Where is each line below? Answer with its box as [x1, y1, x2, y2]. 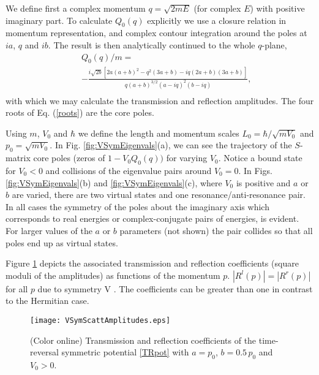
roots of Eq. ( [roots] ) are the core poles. [6, 106, 154, 119]
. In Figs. [238, 164, 272, 177]
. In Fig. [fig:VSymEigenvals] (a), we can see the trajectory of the [50, 138, 292, 151]
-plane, [261, 38, 287, 51]
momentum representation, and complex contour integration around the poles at [6, 26, 307, 39]
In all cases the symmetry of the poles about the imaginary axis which [6, 200, 269, 213]
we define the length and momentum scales [78, 126, 239, 139]
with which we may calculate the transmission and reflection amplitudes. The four [6, 94, 314, 107]
